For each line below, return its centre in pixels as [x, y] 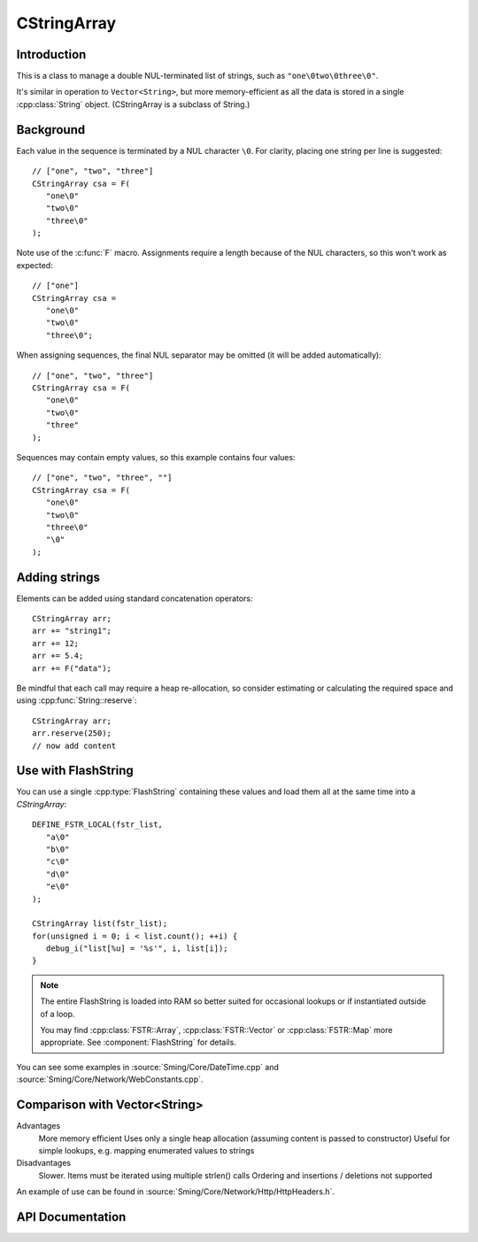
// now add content [74, 745]
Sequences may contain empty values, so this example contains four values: [156, 457]
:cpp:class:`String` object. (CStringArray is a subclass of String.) [133, 104]
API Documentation [71, 1217]
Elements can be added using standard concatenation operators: [135, 598]
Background [51, 130]
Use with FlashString [75, 771]
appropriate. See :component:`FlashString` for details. [138, 1042]
